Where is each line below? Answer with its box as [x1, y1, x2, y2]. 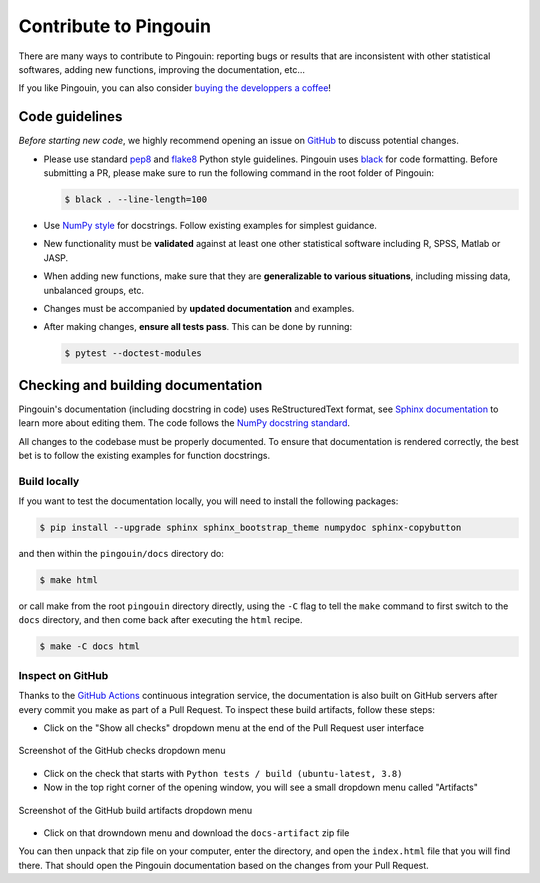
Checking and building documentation [18, 376, 263, 394]
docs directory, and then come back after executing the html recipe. [18, 614, 303, 626]
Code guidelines [18, 108, 123, 125]
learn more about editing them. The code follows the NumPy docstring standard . [18, 417, 350, 429]
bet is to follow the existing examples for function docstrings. [18, 449, 270, 461]
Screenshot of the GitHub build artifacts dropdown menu [18, 804, 253, 816]
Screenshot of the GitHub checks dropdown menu [18, 745, 226, 757]
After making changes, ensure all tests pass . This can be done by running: [43, 321, 353, 333]
